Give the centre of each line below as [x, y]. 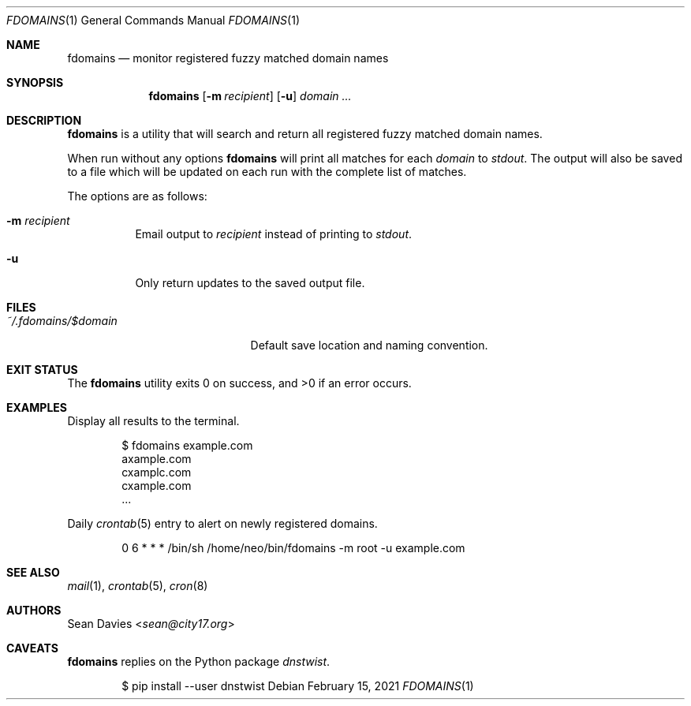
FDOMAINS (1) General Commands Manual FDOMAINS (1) [153, 20]
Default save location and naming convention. [369, 345]
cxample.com [157, 486]
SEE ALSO [33, 572]
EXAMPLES [37, 407]
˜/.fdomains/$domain [62, 321]
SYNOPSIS [35, 82]
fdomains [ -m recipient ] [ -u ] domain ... [250, 96]
